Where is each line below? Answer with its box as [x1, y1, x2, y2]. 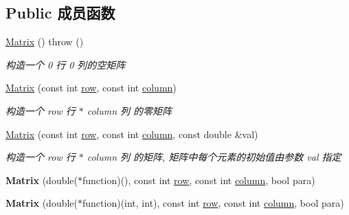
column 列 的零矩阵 [87, 103, 172, 117]
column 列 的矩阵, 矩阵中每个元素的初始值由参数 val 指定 [87, 150, 341, 164]
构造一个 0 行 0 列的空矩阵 [5, 57, 126, 71]
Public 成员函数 [5, 2, 115, 23]
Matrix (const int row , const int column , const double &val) [5, 126, 258, 141]
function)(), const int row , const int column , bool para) [82, 172, 315, 187]
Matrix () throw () [5, 34, 84, 49]
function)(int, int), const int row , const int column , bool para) [82, 196, 344, 210]
